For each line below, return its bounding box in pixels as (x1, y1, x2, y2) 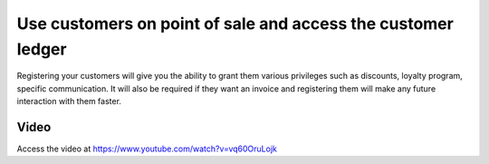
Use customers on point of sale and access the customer (16, 14, 455, 34)
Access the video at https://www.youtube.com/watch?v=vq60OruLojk (16, 143, 278, 154)
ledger (16, 39, 67, 59)
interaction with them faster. (16, 96, 122, 107)
